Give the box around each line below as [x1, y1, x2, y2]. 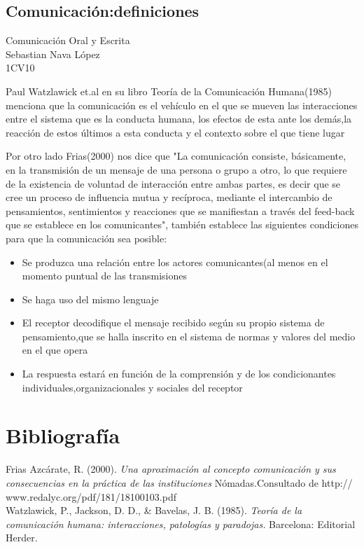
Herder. [6, 530, 38, 545]
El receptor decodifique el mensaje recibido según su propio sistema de [22, 315, 325, 330]
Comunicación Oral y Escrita [6, 33, 130, 48]
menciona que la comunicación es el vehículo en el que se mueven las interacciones [6, 97, 358, 112]
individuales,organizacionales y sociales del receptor [22, 380, 243, 394]
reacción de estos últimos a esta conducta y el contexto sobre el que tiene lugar [6, 125, 345, 139]
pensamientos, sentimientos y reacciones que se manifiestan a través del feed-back [6, 203, 355, 218]
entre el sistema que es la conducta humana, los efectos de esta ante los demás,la [6, 111, 352, 126]
